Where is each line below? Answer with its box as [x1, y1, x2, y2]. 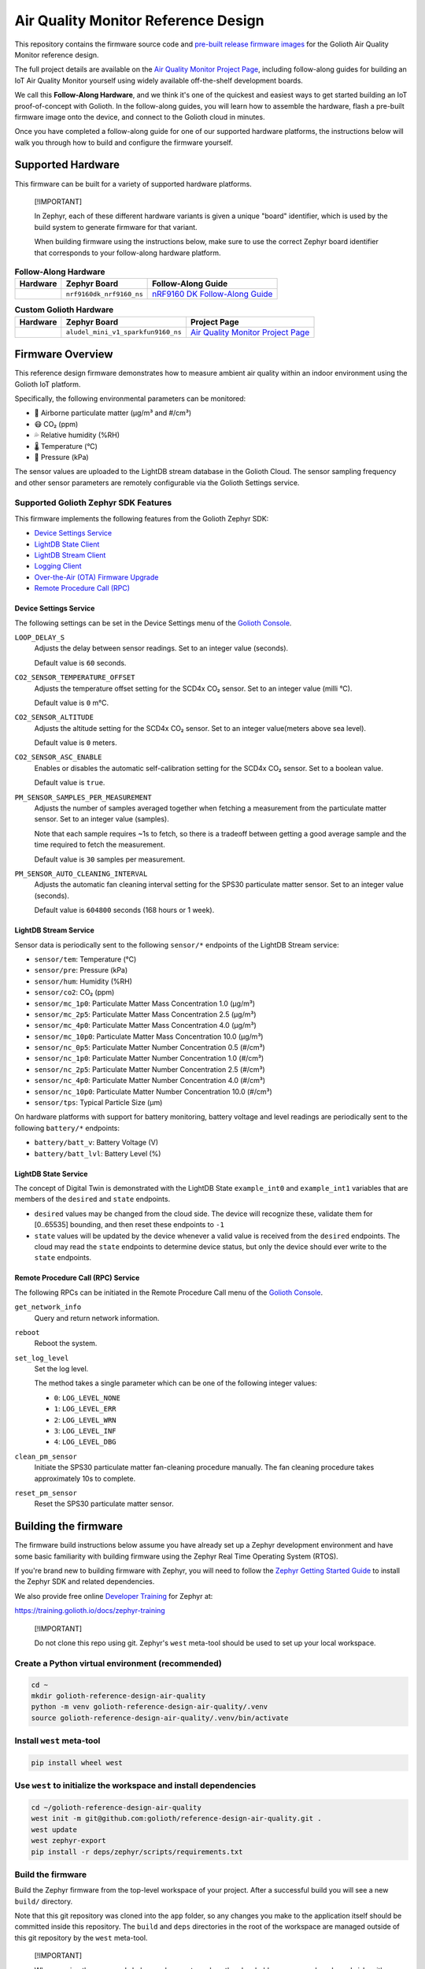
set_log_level [14, 1353, 69, 1363]
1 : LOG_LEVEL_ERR [54, 1404, 116, 1414]
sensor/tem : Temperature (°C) [34, 954, 137, 964]
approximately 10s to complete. [34, 1474, 136, 1483]
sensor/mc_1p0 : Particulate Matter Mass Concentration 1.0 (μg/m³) [34, 999, 256, 1008]
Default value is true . [34, 778, 105, 788]
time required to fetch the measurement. [34, 840, 165, 850]
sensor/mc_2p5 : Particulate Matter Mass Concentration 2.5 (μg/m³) [34, 1009, 257, 1019]
